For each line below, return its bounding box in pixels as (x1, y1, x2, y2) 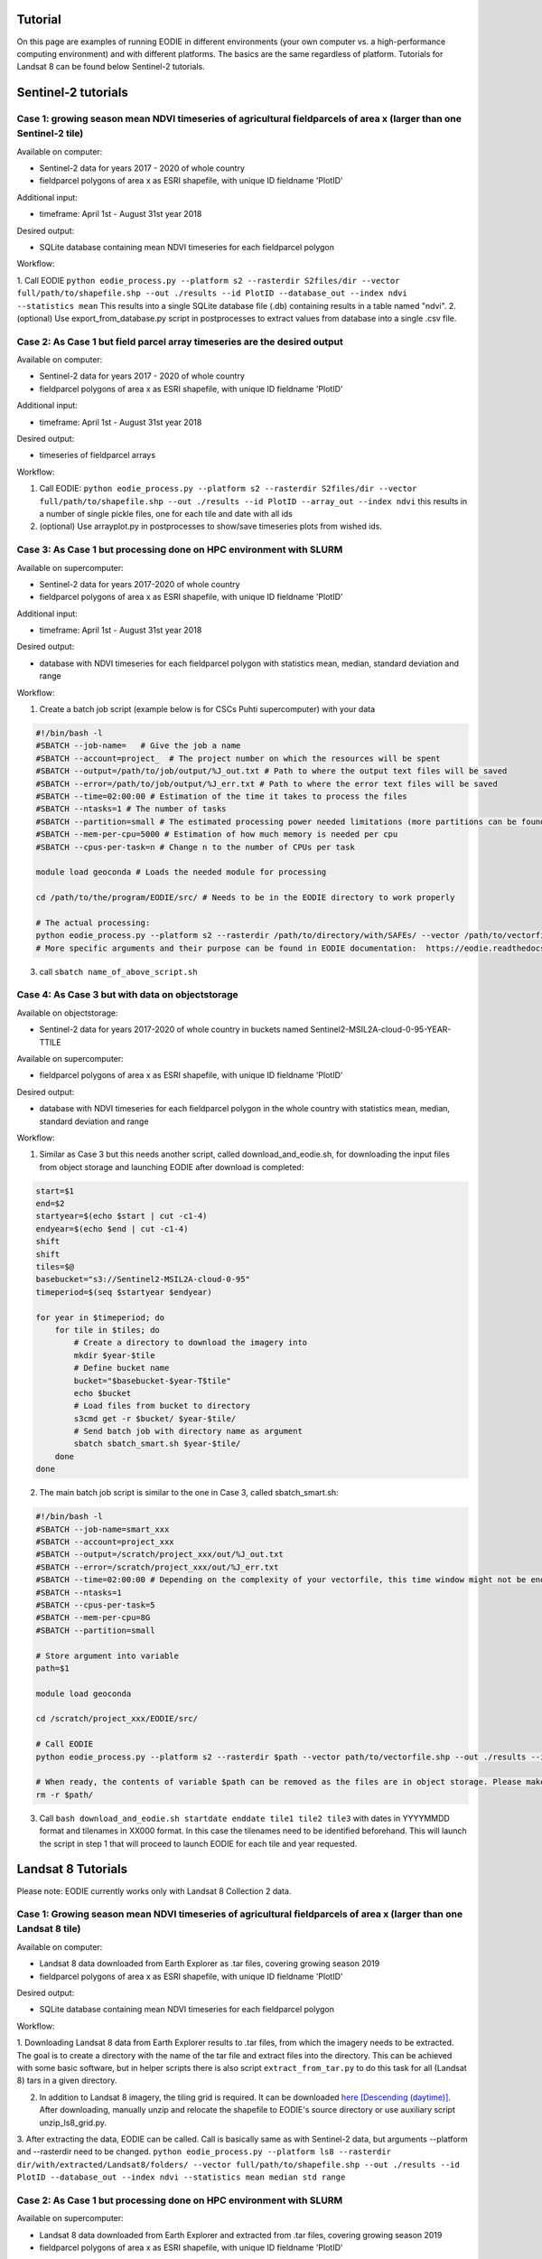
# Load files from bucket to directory (73, 1401, 250, 1411)
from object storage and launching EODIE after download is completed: (39, 1161, 304, 1172)
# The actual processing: (35, 917, 151, 928)
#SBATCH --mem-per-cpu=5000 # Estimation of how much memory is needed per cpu (35, 830, 398, 839)
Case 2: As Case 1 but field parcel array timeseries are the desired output (16, 335, 343, 348)
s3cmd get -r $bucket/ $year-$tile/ (73, 1413, 237, 1423)
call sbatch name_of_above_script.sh (39, 966, 198, 977)
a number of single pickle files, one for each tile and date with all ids (39, 508, 293, 519)
